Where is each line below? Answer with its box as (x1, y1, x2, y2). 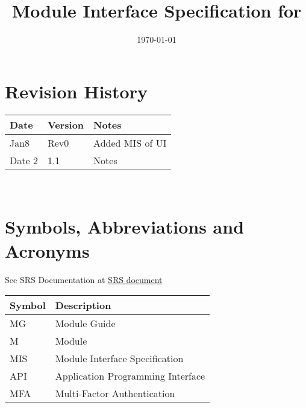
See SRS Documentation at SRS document (5, 273, 163, 285)
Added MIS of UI (93, 135, 167, 150)
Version (47, 117, 84, 132)
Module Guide (55, 316, 116, 331)
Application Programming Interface (55, 369, 205, 383)
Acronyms (5, 238, 90, 263)
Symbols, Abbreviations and (5, 214, 245, 239)
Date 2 (10, 153, 38, 167)
